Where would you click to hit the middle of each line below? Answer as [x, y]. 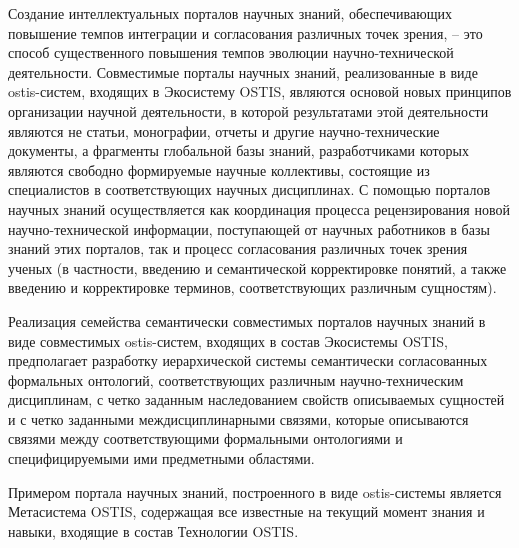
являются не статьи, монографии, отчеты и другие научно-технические [224, 130]
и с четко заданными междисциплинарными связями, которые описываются [238, 418]
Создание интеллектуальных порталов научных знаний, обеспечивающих [230, 13]
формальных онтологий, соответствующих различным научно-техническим [236, 379]
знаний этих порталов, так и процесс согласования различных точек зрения [238, 248]
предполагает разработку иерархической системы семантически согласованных [248, 360]
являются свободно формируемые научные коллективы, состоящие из [219, 169]
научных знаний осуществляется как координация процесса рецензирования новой [259, 208]
